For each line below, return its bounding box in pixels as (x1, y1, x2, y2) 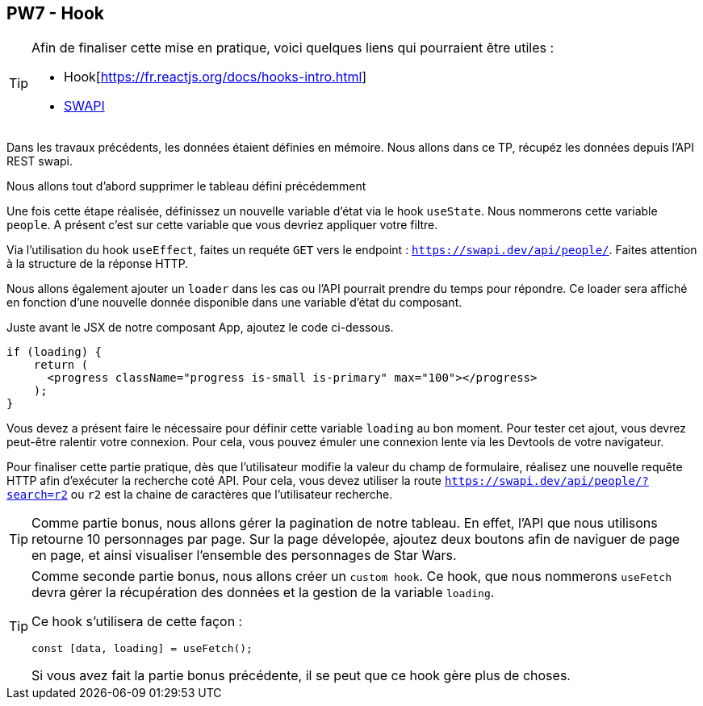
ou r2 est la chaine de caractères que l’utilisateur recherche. (70, 487, 393, 502)
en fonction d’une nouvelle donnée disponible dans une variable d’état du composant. (6, 295, 462, 310)
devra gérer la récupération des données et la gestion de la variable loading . (31, 584, 495, 601)
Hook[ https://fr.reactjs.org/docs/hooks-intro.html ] (64, 69, 367, 86)
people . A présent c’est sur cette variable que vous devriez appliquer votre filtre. (6, 218, 438, 232)
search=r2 (6, 488, 68, 502)
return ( (33, 358, 89, 372)
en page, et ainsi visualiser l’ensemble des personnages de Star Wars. (31, 547, 457, 564)
